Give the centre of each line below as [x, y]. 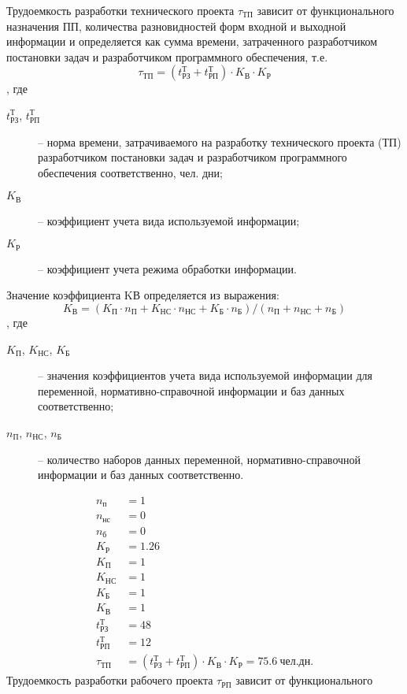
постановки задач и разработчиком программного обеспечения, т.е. [167, 56]
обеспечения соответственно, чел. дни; [130, 172]
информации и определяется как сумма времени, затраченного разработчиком [192, 41]
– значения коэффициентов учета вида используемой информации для [205, 375]
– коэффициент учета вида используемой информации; [169, 220]
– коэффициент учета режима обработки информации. [167, 268]
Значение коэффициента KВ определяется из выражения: [143, 295]
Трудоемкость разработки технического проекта [120, 10]
